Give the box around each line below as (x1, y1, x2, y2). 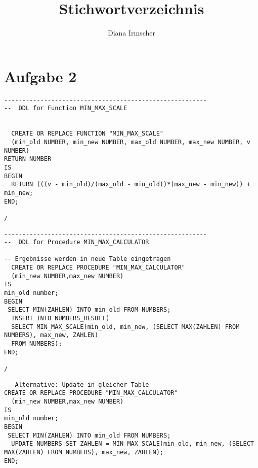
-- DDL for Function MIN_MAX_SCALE (4, 105, 127, 112)
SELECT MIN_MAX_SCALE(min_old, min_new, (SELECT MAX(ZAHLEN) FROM (11, 323, 240, 330)
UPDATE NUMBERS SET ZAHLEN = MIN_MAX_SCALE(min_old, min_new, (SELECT (11, 440, 254, 448)
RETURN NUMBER (4, 155, 52, 163)
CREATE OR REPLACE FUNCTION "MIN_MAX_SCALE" (11, 130, 163, 138)
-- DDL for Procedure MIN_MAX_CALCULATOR (4, 239, 149, 246)
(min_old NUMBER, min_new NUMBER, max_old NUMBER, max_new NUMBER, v (11, 138, 250, 146)
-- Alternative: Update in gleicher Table (4, 381, 149, 388)
